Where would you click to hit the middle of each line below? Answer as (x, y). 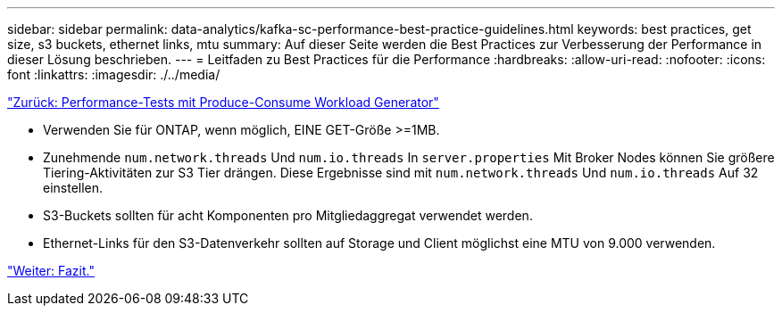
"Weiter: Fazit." (51, 271)
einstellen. (73, 188)
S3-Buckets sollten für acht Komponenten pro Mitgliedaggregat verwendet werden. (288, 215)
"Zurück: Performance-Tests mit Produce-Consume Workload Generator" (223, 102)
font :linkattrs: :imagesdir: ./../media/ (114, 74)
